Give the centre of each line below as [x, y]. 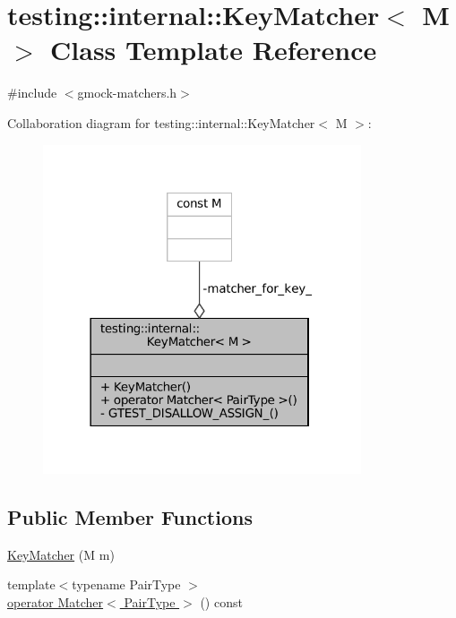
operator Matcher [56, 601]
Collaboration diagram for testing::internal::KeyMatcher [161, 122]
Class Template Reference [214, 50]
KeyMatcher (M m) [61, 554]
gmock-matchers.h [127, 93]
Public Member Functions [130, 516]
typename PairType [126, 584]
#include [32, 93]
